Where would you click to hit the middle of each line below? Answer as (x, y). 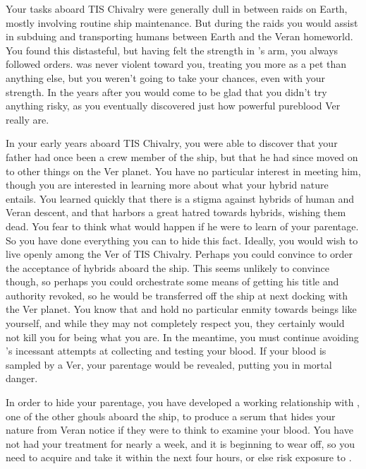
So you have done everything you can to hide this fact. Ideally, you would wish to (182, 240)
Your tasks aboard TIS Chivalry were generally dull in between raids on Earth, (177, 8)
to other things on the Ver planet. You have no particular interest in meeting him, (183, 171)
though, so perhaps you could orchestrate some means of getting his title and (172, 281)
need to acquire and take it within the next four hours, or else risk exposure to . (179, 457)
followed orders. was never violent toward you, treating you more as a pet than (176, 64)
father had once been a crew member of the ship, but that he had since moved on (182, 156)
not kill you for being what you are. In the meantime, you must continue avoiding (182, 337)
